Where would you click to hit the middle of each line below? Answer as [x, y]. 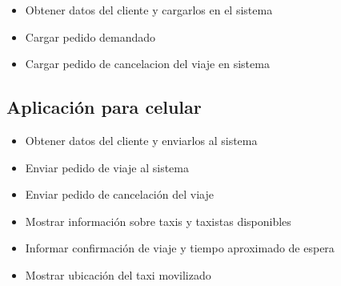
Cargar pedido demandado [90, 36]
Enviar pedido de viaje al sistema [107, 167]
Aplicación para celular [104, 107]
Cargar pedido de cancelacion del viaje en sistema [147, 64]
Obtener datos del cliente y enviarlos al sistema [141, 140]
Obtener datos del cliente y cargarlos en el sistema [149, 10]
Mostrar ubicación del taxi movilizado [118, 274]
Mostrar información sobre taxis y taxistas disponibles [158, 221]
